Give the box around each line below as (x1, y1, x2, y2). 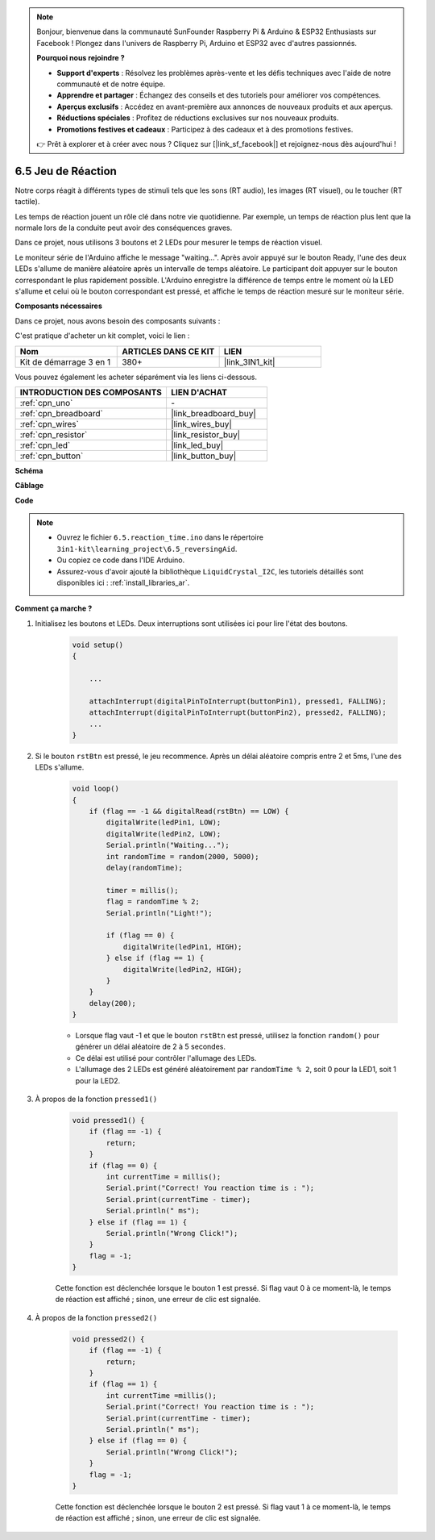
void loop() (72, 784, 120, 794)
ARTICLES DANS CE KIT (122, 345, 215, 357)
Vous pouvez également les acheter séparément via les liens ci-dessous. (14, 372, 258, 382)
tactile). (14, 197, 40, 207)
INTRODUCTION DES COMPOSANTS (19, 386, 163, 398)
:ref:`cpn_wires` (19, 418, 80, 429)
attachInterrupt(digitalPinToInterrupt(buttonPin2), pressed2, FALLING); (89, 708, 387, 717)
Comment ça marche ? (14, 603, 93, 613)
